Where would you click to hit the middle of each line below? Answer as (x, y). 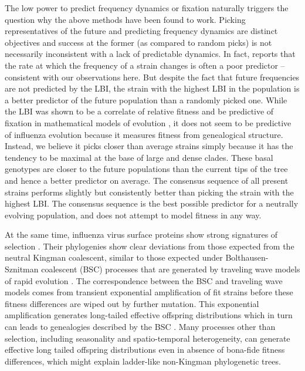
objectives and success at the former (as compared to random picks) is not (138, 42)
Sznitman (22, 269)
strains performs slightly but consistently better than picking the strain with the (149, 192)
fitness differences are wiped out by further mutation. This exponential (132, 303)
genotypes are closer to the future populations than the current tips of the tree (146, 169)
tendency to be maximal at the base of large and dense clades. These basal (139, 157)
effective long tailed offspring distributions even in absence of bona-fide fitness (145, 350)
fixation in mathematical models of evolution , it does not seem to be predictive (148, 122)
